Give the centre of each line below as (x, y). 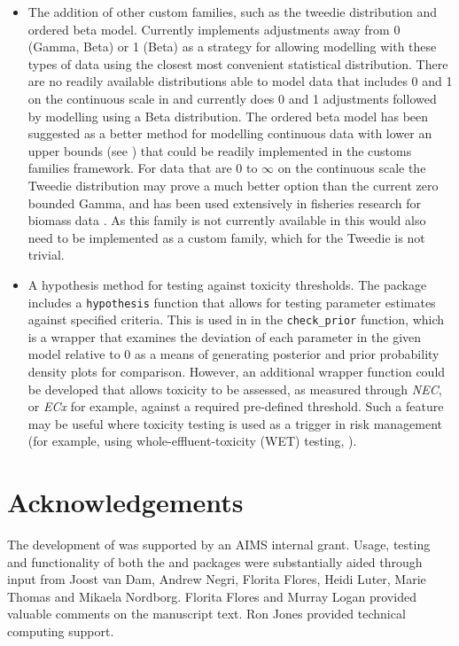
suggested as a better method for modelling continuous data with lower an (230, 133)
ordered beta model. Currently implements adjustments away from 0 (214, 29)
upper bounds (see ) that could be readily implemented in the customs (220, 150)
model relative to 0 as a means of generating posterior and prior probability (233, 354)
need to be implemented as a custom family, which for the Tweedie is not (226, 237)
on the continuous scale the (352, 168)
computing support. (61, 631)
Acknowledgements (125, 502)
